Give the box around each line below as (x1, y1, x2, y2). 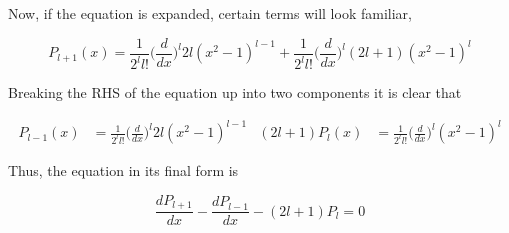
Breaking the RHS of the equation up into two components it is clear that (8, 82, 462, 102)
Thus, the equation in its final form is (8, 160, 239, 181)
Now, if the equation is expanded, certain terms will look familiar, (8, 3, 412, 23)
